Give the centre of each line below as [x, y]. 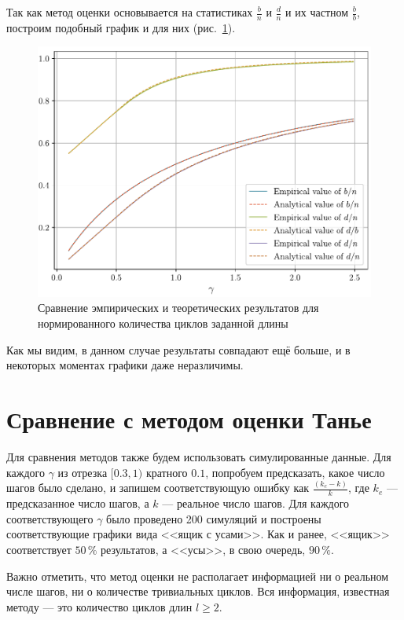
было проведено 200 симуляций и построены [214, 518]
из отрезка [83, 472]
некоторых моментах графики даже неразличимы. [125, 365]
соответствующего [50, 518]
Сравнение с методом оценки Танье [189, 419]
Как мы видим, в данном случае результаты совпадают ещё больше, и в [178, 349]
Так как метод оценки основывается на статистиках [130, 12]
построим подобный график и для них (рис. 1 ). [121, 27]
